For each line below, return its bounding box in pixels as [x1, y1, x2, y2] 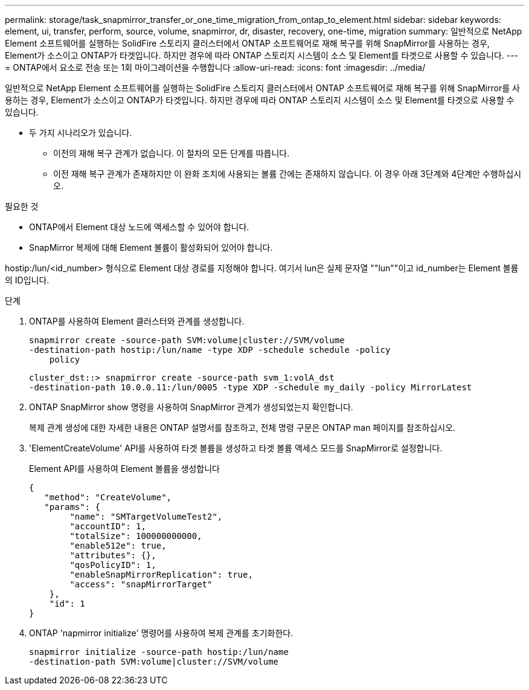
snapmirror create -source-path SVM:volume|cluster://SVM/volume [29, 335, 345, 345]
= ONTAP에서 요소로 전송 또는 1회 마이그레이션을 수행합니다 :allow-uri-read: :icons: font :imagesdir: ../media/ [5, 62, 426, 73]
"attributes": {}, [69, 550, 156, 560]
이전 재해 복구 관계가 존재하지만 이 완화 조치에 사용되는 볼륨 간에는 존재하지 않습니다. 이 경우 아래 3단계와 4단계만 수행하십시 [53, 169, 522, 179]
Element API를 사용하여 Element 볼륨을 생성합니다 [29, 463, 220, 474]
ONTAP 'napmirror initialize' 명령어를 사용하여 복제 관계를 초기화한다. [29, 628, 293, 638]
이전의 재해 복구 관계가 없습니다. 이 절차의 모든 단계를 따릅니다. [53, 148, 290, 158]
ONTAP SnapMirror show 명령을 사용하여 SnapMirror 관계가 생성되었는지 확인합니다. [29, 402, 353, 412]
